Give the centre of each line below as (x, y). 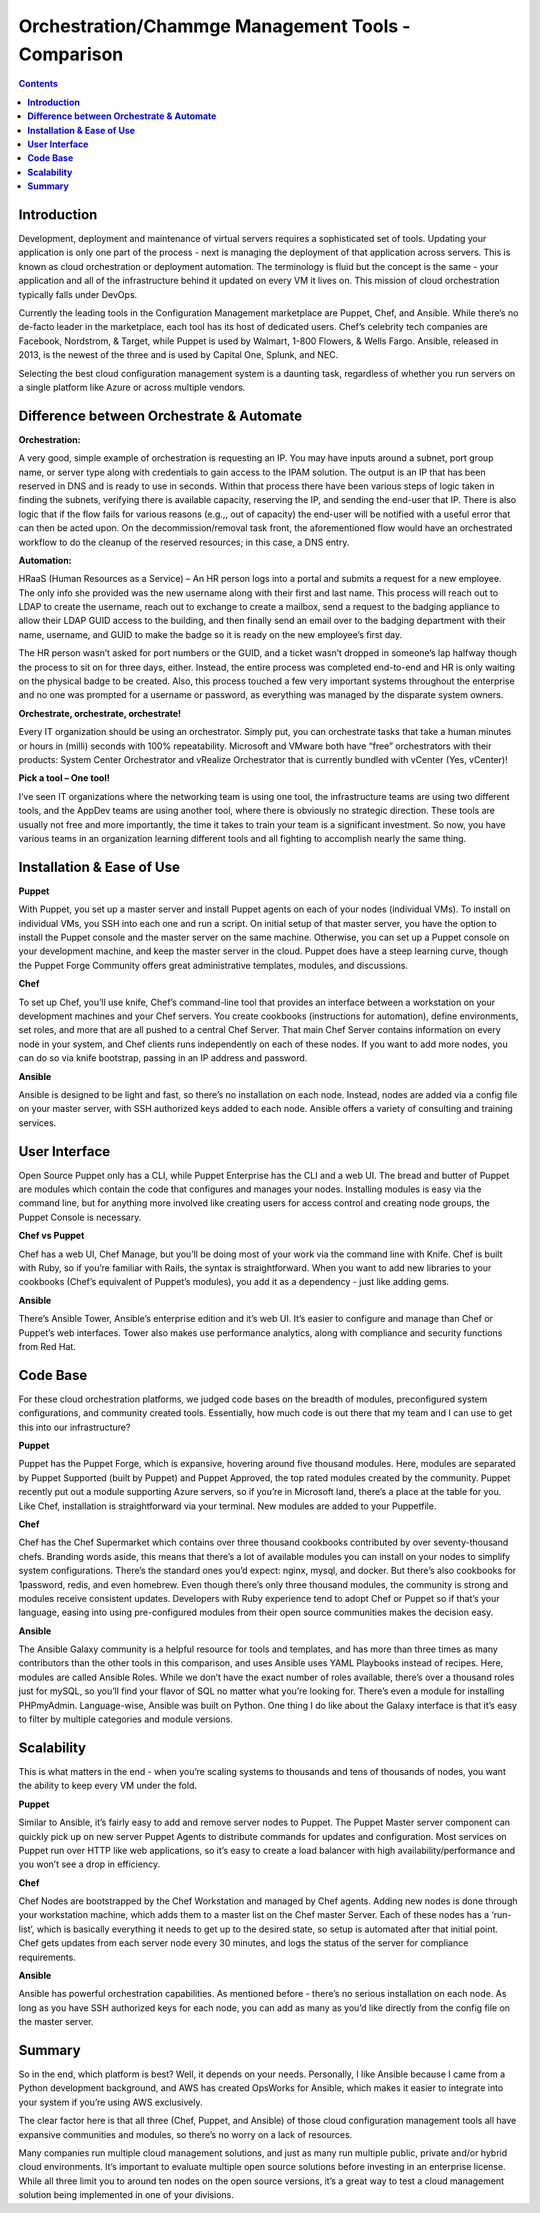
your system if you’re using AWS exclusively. (110, 2102)
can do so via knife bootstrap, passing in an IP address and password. (163, 1058)
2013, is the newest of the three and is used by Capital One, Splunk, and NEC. (178, 355)
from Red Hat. (47, 1346)
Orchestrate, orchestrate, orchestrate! (100, 713)
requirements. (47, 1957)
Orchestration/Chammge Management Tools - (214, 26)
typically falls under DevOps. (78, 294)
